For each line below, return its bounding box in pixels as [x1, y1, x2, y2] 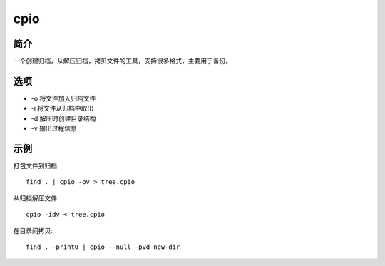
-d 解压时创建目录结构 [31, 114, 96, 123]
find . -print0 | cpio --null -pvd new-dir [26, 243, 180, 251]
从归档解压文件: [13, 193, 60, 203]
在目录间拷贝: [13, 226, 53, 235]
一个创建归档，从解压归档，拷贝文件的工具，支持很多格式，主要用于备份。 [13, 57, 232, 66]
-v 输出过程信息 [31, 124, 78, 133]
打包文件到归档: [13, 161, 60, 170]
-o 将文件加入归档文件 [31, 93, 96, 103]
